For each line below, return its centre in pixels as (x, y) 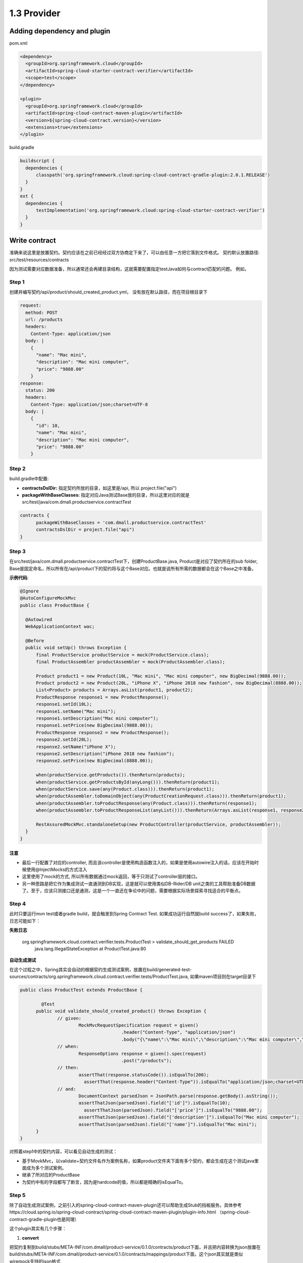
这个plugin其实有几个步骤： (38, 1229)
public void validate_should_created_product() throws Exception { (121, 1011)
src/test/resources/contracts (39, 260)
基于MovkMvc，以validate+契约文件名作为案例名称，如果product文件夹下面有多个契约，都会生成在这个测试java (138, 1161)
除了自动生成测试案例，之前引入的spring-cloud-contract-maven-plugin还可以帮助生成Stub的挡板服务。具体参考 (125, 1205)
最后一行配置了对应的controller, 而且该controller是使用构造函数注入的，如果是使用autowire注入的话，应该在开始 (138, 862)
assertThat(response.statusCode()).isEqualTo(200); (144, 1075)
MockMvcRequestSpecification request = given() (139, 1025)
